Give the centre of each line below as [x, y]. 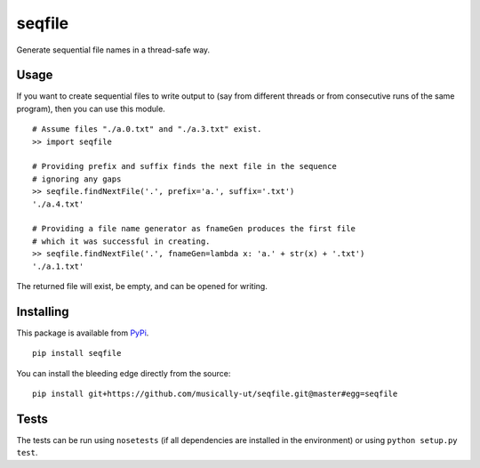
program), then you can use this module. [91, 109]
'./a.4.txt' [58, 204]
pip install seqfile [77, 353]
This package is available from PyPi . [83, 333]
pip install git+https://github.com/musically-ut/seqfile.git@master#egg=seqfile [215, 394]
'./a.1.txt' [58, 266]
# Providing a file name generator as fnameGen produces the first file [194, 229]
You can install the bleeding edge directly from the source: [124, 373]
